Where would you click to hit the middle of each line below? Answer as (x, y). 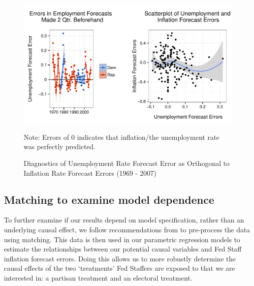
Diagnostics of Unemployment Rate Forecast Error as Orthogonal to (127, 163)
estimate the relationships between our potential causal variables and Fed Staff (123, 249)
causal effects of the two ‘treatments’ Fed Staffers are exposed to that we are (120, 268)
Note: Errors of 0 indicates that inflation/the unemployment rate (122, 137)
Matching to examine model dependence (109, 199)
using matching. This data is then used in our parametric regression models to (122, 239)
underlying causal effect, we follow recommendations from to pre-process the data (127, 229)
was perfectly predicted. (60, 146)
